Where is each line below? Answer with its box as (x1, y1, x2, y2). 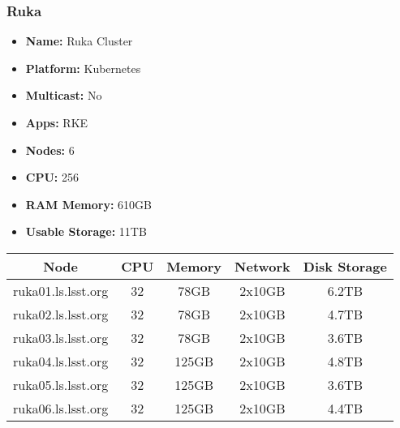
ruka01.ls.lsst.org (13, 280, 109, 300)
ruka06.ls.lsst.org (13, 398, 109, 417)
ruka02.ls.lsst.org (13, 304, 109, 323)
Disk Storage (303, 256, 387, 276)
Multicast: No (25, 87, 102, 104)
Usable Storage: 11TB (25, 223, 147, 240)
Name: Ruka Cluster (25, 32, 133, 49)
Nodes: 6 (25, 141, 75, 158)
